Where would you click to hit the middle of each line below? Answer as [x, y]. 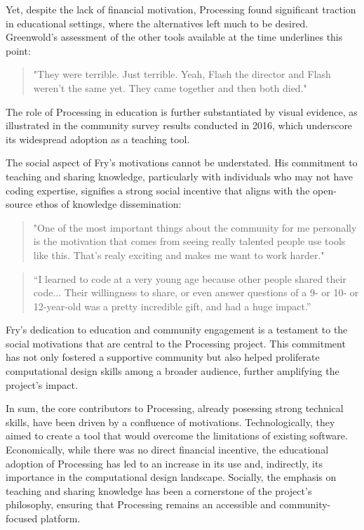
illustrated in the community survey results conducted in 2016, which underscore [179, 125]
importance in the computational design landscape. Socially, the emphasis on [171, 477]
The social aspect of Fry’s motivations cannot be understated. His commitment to [182, 163]
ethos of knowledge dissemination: [108, 204]
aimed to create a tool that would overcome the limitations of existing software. [177, 436]
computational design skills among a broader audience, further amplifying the [173, 371]
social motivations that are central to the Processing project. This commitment [176, 343]
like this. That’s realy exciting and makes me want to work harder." [179, 254]
